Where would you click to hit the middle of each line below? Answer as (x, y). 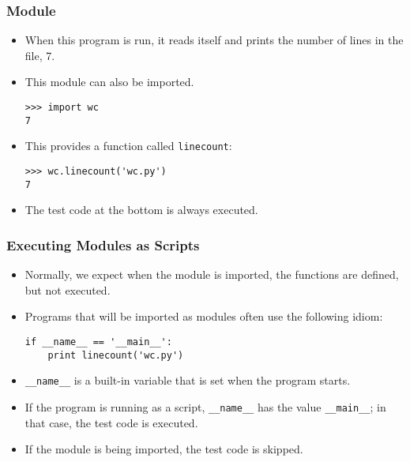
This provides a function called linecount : (128, 146)
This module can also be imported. (109, 82)
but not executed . (68, 289)
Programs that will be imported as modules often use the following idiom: (204, 316)
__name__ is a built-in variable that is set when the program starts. (188, 380)
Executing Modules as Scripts (103, 244)
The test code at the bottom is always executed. (141, 210)
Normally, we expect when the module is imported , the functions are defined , (212, 274)
